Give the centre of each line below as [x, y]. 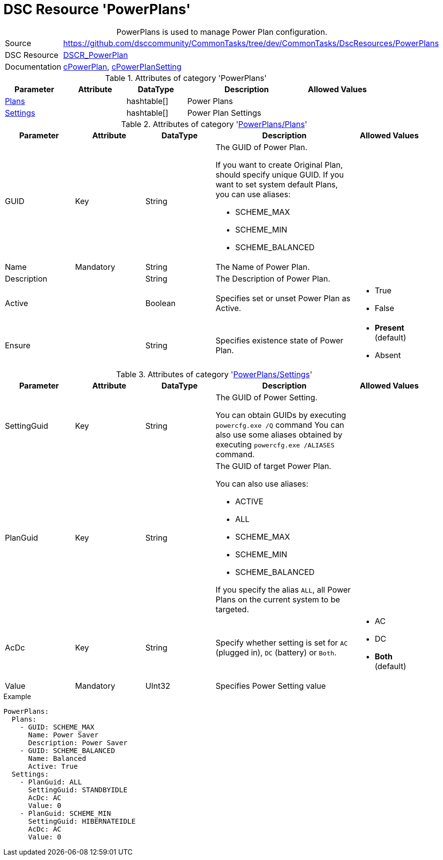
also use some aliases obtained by [279, 434]
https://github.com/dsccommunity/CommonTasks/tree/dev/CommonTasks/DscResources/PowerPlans [251, 43]
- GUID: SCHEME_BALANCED [67, 750]
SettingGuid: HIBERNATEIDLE [82, 821]
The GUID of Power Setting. [266, 397]
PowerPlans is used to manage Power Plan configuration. [222, 32]
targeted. [232, 609]
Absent [388, 355]
